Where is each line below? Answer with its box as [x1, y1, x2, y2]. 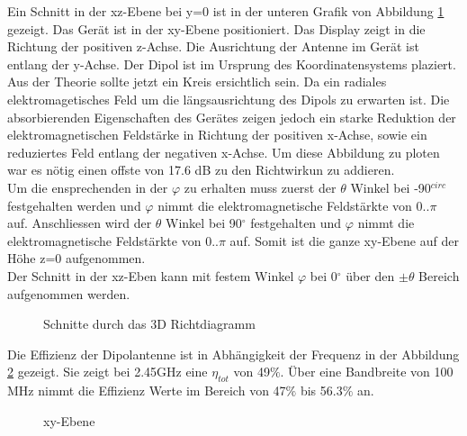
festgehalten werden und [7, 195, 141, 214]
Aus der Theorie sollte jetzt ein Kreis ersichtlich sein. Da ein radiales [7, 72, 387, 91]
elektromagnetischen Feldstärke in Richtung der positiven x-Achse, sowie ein [7, 125, 427, 144]
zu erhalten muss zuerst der [184, 177, 337, 196]
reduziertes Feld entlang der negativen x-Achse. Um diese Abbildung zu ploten [7, 142, 440, 161]
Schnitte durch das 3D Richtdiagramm [43, 314, 256, 333]
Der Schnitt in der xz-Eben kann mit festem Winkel [7, 266, 294, 285]
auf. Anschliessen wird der [7, 213, 152, 232]
